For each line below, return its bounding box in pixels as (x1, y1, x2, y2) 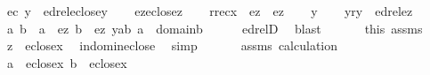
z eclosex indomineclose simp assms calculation (6, 36, 338, 55)
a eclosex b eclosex (6, 53, 127, 71)
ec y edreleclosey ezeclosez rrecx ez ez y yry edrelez (6, 2, 413, 19)
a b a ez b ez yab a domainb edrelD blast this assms (6, 19, 423, 37)
